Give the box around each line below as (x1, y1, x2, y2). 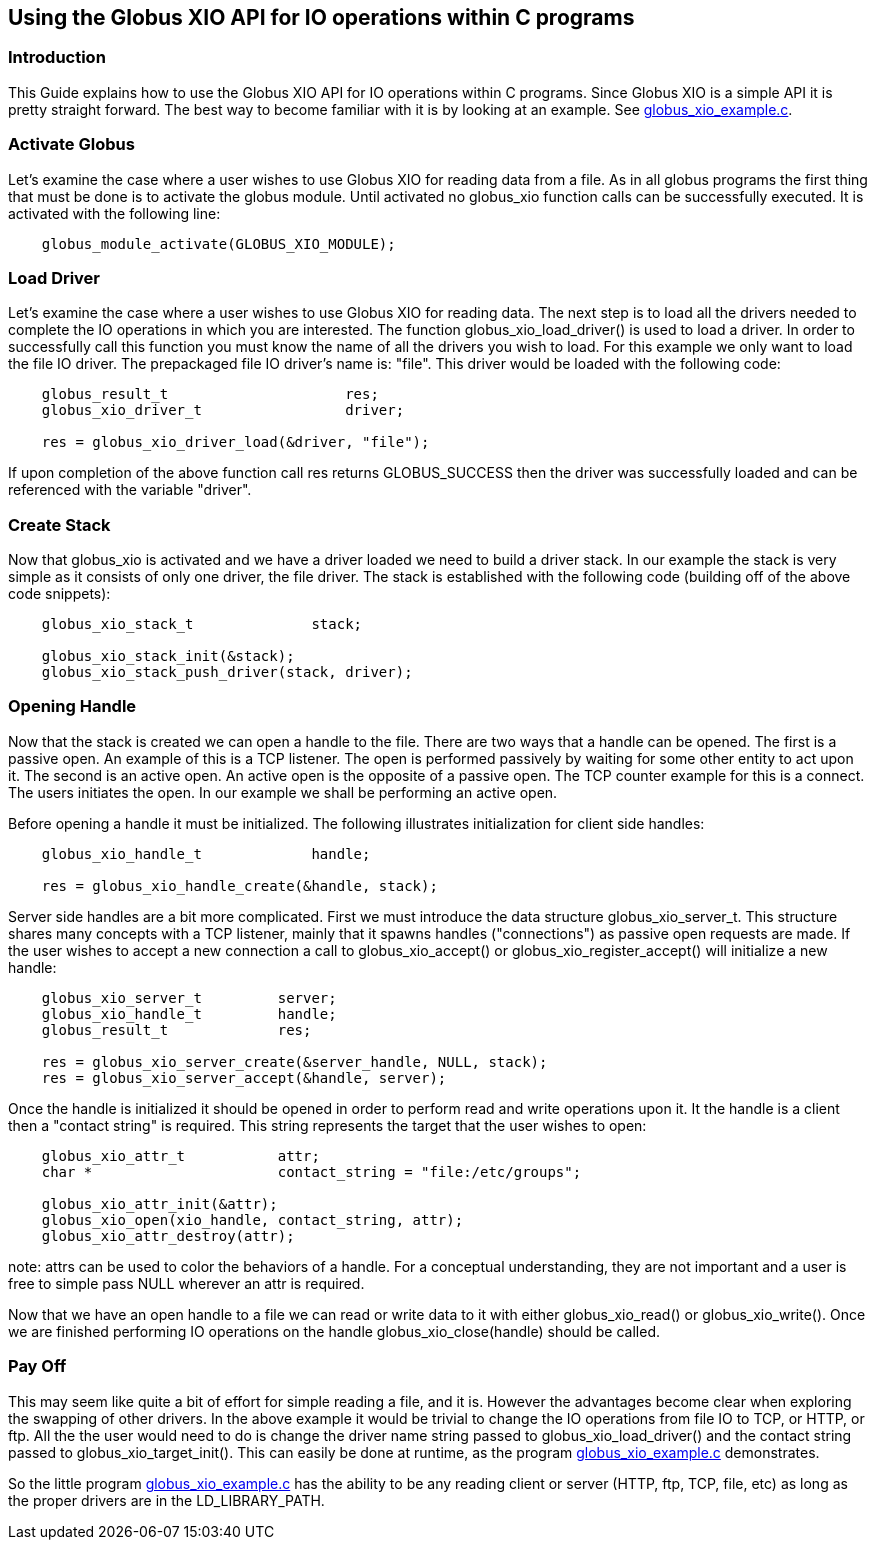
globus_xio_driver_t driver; (41, 402, 405, 419)
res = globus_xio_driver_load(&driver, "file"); (41, 434, 430, 451)
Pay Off (8, 1356, 67, 1377)
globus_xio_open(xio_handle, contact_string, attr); (41, 1211, 464, 1228)
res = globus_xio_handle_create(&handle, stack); (41, 877, 438, 894)
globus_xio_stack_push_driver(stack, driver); (41, 664, 413, 681)
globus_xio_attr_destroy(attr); (41, 1227, 295, 1244)
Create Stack (8, 514, 111, 535)
